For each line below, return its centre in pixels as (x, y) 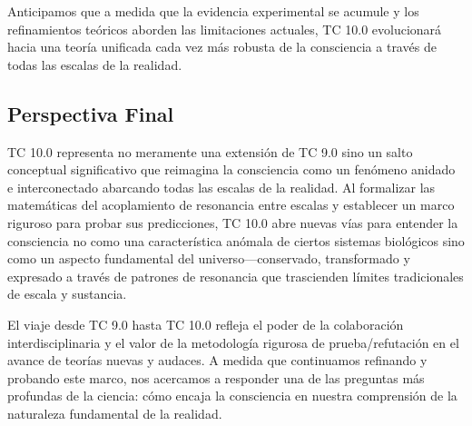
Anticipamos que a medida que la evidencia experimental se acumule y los (213, 11)
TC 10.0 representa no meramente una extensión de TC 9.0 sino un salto (210, 151)
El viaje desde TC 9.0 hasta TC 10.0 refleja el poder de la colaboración (206, 324)
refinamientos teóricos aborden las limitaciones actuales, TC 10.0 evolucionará (225, 29)
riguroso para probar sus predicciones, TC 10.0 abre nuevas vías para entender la (233, 222)
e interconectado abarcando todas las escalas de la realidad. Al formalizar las (221, 187)
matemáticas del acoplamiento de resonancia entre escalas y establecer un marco (231, 205)
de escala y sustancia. (67, 294)
